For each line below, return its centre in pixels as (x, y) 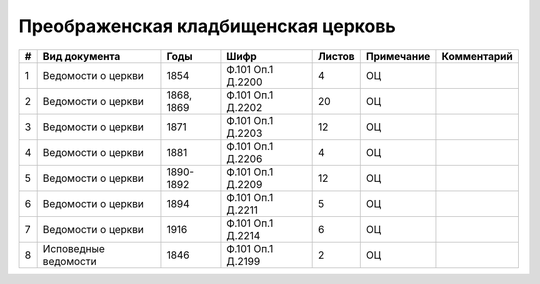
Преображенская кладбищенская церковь (207, 26)
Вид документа (81, 56)
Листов (336, 56)
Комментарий (477, 56)
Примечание (398, 56)
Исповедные (73, 248)
